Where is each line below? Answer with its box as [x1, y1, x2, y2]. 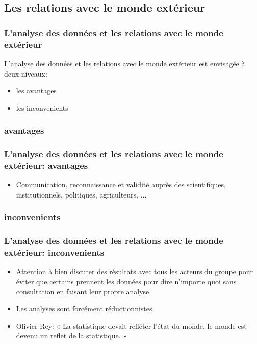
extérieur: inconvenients [4, 246, 105, 259]
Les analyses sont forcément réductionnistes [16, 303, 152, 314]
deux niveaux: [4, 68, 47, 79]
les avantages [16, 85, 57, 96]
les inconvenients [16, 102, 68, 113]
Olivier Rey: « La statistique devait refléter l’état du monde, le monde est [16, 320, 247, 331]
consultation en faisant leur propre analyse [16, 286, 149, 297]
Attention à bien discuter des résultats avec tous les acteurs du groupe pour [16, 266, 253, 277]
